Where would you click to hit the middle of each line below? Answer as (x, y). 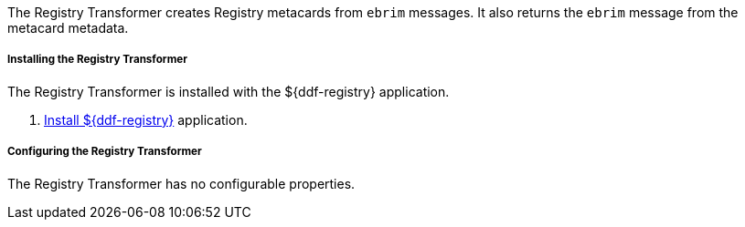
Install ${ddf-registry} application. (146, 119)
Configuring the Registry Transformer (105, 152)
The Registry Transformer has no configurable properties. (181, 183)
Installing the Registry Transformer (97, 60)
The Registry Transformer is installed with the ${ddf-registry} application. (229, 91)
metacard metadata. (68, 28)
